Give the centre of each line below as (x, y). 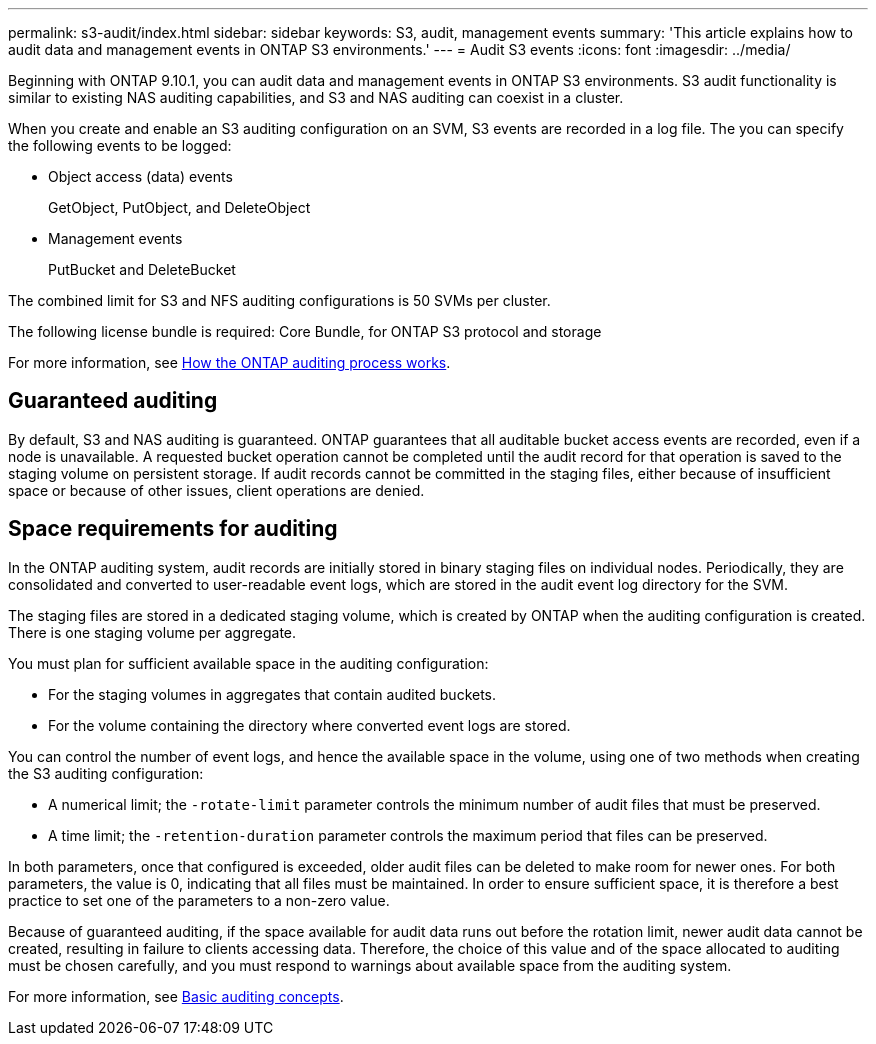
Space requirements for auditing (173, 529)
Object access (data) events (140, 176)
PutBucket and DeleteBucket (142, 269)
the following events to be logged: (120, 145)
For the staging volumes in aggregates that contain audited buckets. (272, 694)
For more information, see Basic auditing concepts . (176, 996)
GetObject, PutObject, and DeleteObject (179, 207)
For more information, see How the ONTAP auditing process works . (229, 362)
